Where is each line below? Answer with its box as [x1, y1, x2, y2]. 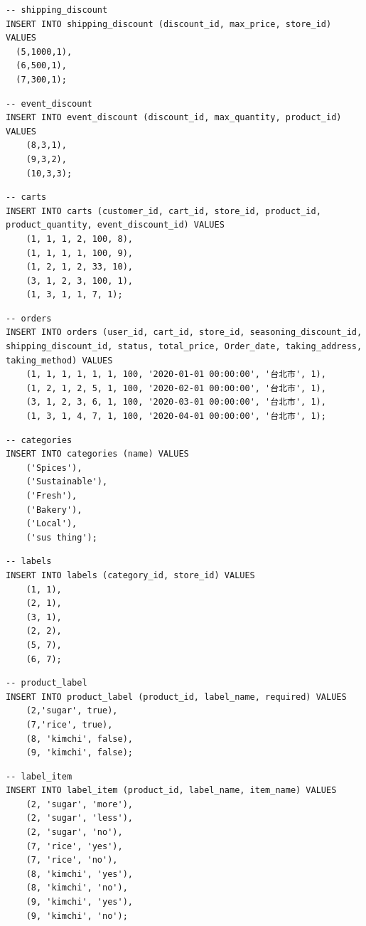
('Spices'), [26, 462, 82, 473]
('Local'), [26, 518, 77, 529]
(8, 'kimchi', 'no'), [26, 883, 128, 893]
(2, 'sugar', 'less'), [26, 813, 133, 824]
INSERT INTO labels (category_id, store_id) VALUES [6, 570, 255, 580]
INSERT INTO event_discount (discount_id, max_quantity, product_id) [6, 112, 342, 123]
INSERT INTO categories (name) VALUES [6, 449, 189, 459]
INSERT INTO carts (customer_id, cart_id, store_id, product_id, [6, 206, 321, 216]
